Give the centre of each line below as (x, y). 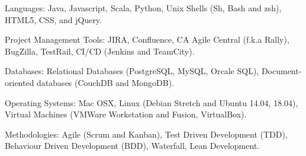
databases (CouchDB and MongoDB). (106, 82)
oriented (20, 82)
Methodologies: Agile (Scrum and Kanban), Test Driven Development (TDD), (146, 134)
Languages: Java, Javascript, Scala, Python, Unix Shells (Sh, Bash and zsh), (143, 8)
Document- (281, 71)
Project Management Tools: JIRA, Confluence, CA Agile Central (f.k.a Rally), (147, 39)
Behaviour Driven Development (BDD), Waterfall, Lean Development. (132, 146)
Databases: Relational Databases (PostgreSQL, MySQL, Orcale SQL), (132, 71)
